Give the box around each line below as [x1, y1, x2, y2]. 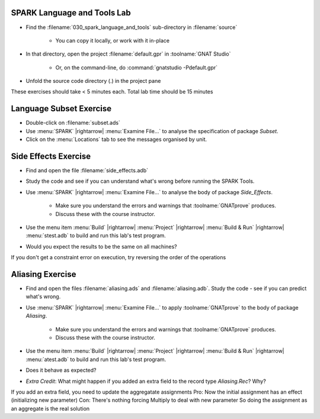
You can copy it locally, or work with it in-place [55, 37, 170, 44]
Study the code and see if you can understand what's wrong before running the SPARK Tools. [25, 178, 255, 185]
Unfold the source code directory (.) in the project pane [25, 78, 161, 85]
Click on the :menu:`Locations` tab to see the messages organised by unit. [25, 136, 207, 143]
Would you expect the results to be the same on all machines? [25, 243, 177, 250]
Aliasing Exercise [11, 269, 76, 279]
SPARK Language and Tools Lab [11, 8, 131, 18]
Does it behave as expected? [25, 367, 97, 374]
